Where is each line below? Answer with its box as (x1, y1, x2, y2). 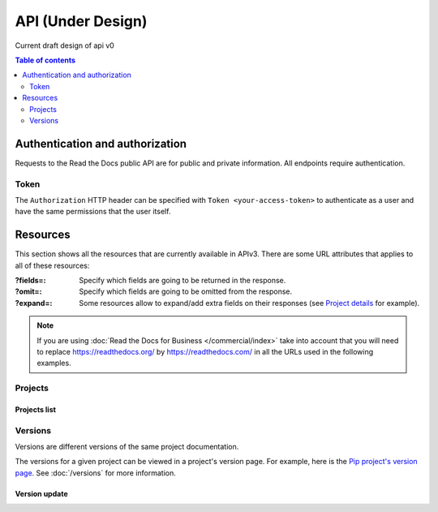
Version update (15, 488, 68, 498)
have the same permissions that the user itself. (15, 207, 171, 217)
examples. (36, 358, 72, 368)
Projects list (15, 404, 57, 414)
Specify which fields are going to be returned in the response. (79, 276, 286, 286)
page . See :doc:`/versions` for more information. (15, 467, 176, 478)
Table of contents (15, 55, 76, 65)
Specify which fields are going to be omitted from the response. (79, 286, 292, 296)
